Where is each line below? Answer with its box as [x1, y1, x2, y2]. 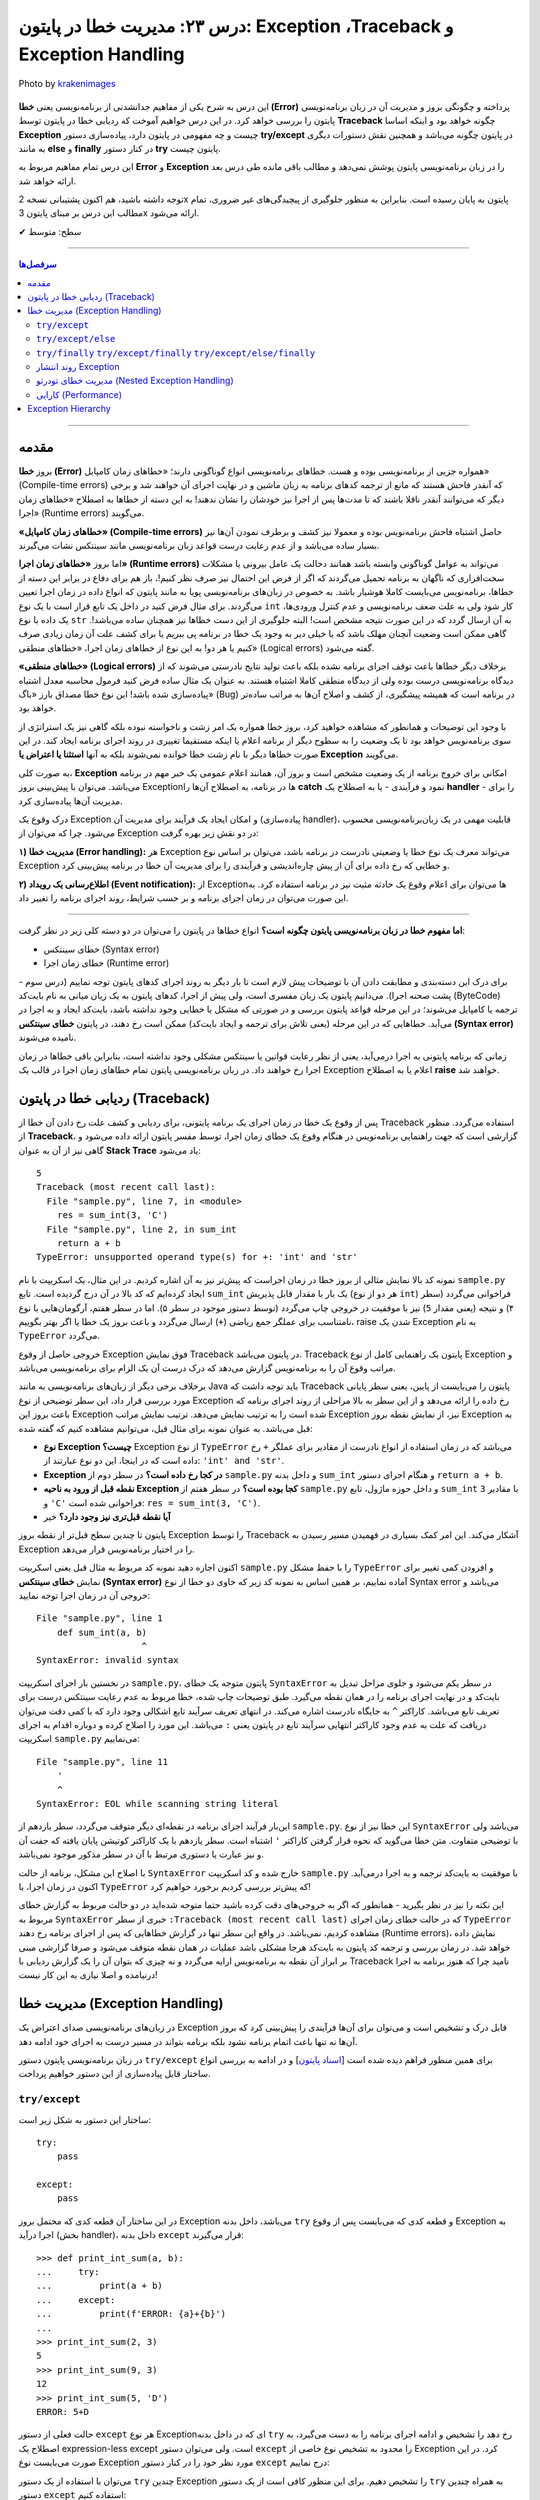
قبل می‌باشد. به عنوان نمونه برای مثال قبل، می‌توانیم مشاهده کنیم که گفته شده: [18, 1422, 314, 1434]
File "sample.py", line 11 [36, 1756, 169, 1767]
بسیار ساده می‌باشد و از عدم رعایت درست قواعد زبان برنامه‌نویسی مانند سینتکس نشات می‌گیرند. [18, 540, 380, 552]
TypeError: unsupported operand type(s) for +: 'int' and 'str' [36, 1251, 359, 1263]
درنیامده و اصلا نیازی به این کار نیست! [18, 1969, 159, 1981]
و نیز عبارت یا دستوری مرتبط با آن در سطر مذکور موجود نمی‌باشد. [18, 1848, 265, 1860]
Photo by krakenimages [18, 78, 116, 90]
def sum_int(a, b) [56, 1626, 148, 1638]
